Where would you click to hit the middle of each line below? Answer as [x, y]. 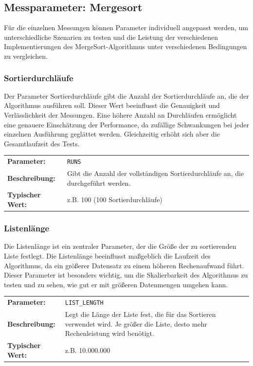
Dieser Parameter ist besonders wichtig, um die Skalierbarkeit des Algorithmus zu [126, 275]
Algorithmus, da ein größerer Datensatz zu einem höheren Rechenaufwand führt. [124, 265]
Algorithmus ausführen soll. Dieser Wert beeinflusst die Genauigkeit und [112, 105]
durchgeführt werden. [99, 183]
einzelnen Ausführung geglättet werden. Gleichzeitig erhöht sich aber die [112, 134]
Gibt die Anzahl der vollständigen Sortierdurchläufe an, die [155, 173]
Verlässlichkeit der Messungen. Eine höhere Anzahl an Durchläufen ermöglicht [120, 114]
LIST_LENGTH [84, 303]
